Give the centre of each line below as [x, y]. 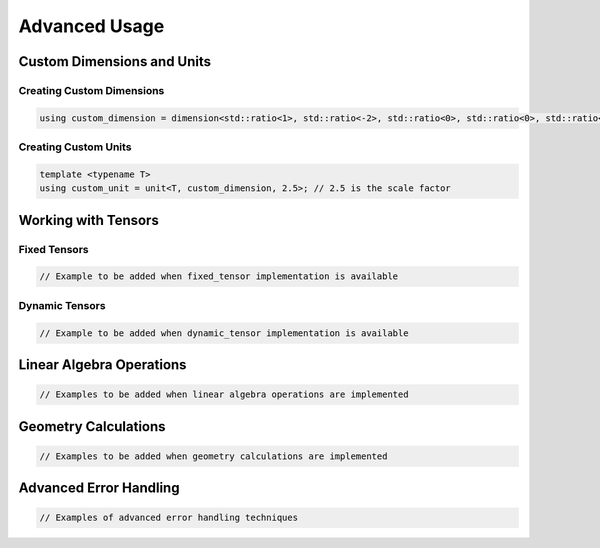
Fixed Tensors [53, 249]
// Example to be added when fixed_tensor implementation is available [219, 276]
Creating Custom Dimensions [91, 90]
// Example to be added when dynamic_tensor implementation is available [224, 333]
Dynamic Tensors [62, 305]
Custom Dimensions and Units [115, 61]
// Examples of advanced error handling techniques [169, 518]
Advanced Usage [91, 26]
